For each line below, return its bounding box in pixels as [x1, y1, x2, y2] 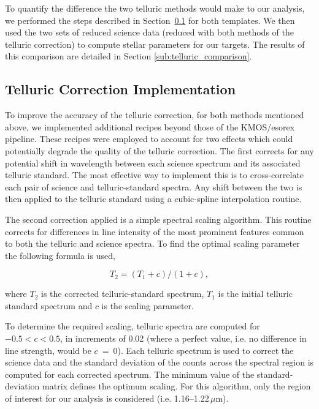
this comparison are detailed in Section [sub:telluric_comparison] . [5, 50, 252, 62]
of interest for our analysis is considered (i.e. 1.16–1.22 [5, 392, 209, 405]
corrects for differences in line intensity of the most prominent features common [5, 225, 304, 238]
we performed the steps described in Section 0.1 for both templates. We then [5, 13, 295, 26]
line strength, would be [5, 343, 91, 356]
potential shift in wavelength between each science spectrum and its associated [5, 156, 301, 169]
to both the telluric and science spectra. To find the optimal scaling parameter [5, 237, 300, 250]
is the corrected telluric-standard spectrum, [41, 287, 204, 300]
